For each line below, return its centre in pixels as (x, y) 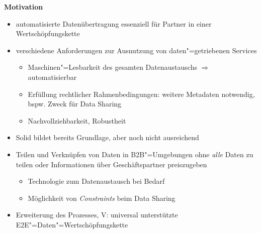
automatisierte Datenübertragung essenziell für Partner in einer (114, 23)
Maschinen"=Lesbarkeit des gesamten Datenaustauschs (112, 67)
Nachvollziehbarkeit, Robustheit (77, 120)
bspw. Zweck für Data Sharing (75, 104)
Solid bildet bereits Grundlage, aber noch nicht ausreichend (107, 137)
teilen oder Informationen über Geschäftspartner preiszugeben (111, 164)
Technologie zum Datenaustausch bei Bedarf (96, 181)
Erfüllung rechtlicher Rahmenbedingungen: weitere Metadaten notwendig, (141, 94)
